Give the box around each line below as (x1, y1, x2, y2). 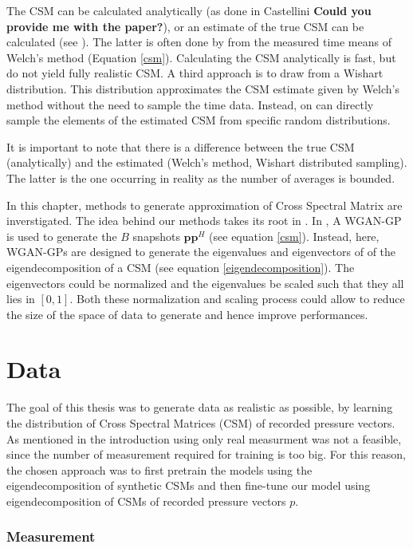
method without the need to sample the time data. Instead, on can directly (6, 96, 374, 112)
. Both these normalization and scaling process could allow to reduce (69, 290, 405, 307)
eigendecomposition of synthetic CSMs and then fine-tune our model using (6, 477, 371, 494)
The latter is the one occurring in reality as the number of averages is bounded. (6, 169, 395, 186)
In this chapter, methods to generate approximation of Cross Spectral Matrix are (6, 196, 403, 213)
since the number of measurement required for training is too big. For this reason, (6, 446, 407, 463)
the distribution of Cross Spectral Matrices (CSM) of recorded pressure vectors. (6, 415, 395, 431)
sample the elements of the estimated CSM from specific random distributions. (6, 112, 391, 128)
